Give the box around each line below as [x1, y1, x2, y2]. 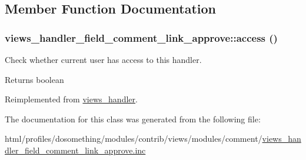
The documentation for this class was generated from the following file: [5, 112, 261, 125]
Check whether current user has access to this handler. [5, 54, 202, 65]
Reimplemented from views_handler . [5, 93, 138, 105]
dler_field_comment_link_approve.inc [5, 144, 146, 156]
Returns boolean [5, 73, 64, 85]
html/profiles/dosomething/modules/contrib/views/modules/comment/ [5, 132, 262, 145]
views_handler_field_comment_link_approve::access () [5, 30, 278, 45]
